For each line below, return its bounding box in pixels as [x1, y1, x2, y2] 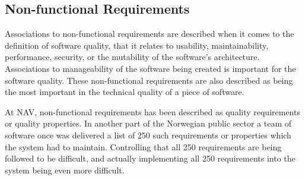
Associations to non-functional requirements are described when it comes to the [5, 27, 294, 40]
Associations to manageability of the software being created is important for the [5, 62, 296, 74]
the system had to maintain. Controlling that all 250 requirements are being [5, 140, 282, 153]
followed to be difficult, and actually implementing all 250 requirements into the [5, 152, 296, 165]
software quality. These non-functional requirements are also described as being [5, 74, 293, 86]
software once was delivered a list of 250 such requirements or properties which [5, 128, 291, 141]
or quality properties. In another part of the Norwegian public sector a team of [5, 117, 292, 130]
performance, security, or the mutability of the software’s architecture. [5, 50, 260, 63]
